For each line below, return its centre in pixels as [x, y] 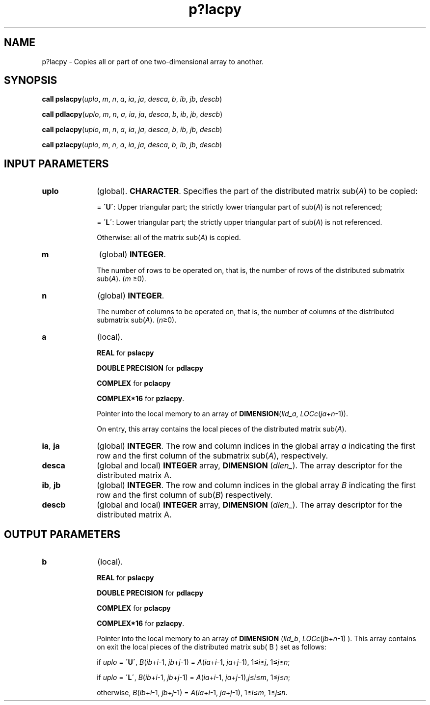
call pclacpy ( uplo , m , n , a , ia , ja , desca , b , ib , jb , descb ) [132, 130]
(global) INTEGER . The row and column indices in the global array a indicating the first [256, 446]
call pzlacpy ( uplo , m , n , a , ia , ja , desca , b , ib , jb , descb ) [132, 145]
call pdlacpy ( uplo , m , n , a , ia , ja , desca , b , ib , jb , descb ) [132, 114]
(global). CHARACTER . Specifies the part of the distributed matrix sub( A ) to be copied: [257, 191]
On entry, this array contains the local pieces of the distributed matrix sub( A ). [222, 429]
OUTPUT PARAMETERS [62, 534]
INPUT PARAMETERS [56, 163]
